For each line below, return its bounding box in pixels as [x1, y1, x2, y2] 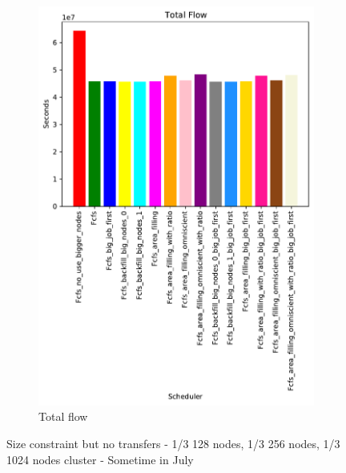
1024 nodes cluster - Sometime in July [6, 451, 194, 467]
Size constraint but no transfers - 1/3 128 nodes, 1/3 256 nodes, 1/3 [6, 435, 340, 452]
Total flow [38, 408, 88, 425]
